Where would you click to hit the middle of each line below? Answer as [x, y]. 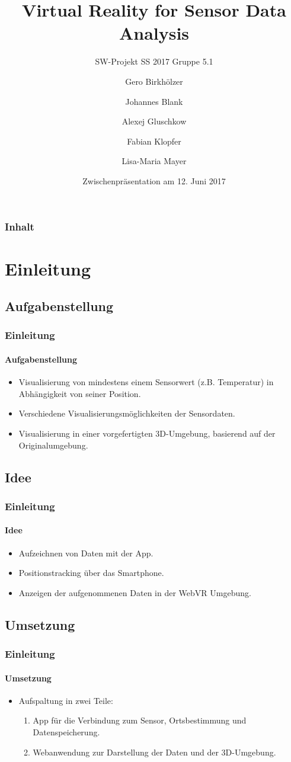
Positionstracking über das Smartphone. [91, 573]
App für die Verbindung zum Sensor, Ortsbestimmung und [140, 720]
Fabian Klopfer [154, 141]
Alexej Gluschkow [154, 121]
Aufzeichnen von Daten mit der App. [86, 553]
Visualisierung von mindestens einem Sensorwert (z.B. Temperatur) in [146, 382]
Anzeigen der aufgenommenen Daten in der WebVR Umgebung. [135, 592]
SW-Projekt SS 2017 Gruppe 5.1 [154, 61]
